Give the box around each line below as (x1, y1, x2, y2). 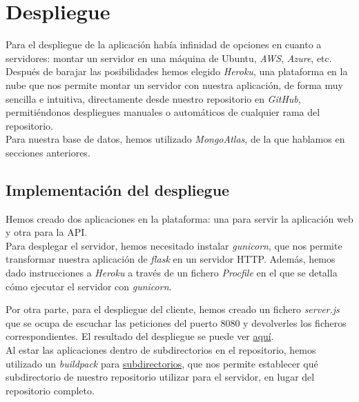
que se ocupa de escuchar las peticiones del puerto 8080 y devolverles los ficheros (6, 315, 347, 330)
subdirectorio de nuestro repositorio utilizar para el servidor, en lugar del (6, 370, 315, 384)
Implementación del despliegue (6, 179, 230, 200)
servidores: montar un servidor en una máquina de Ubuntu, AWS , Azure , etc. (6, 50, 332, 65)
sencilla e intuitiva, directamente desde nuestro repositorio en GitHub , (6, 91, 301, 105)
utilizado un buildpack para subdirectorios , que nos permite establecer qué (6, 356, 318, 370)
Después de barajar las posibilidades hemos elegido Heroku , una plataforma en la (6, 64, 348, 79)
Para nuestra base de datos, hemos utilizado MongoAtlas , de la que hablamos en (6, 132, 345, 146)
